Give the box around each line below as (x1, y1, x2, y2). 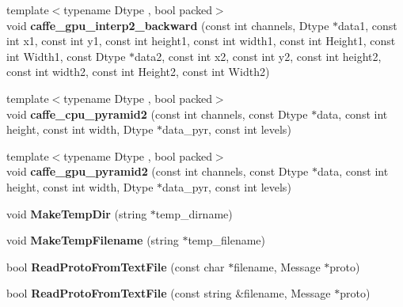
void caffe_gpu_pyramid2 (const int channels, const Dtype (6, 163, 309, 180)
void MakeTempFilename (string (6, 232, 179, 248)
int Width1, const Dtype (6, 47, 126, 64)
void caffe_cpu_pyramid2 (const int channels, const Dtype (6, 105, 308, 122)
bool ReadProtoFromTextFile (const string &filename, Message (6, 285, 331, 301)
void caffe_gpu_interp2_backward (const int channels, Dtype (6, 17, 329, 33)
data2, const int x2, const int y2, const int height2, (135, 47, 382, 64)
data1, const (338, 17, 397, 33)
